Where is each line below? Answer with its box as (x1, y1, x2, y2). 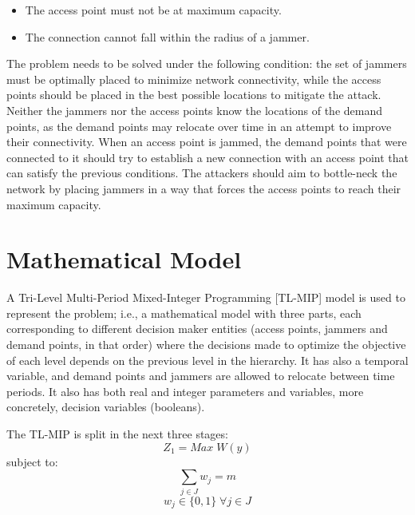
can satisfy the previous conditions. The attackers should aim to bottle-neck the (6, 164, 397, 181)
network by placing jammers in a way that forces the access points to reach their (6, 180, 401, 196)
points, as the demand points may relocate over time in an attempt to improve (6, 117, 392, 134)
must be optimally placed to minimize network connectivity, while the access (6, 70, 381, 87)
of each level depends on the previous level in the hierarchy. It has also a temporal (6, 351, 409, 368)
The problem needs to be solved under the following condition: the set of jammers (6, 55, 407, 72)
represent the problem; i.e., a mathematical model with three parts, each (6, 304, 362, 321)
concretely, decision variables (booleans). (6, 398, 205, 415)
